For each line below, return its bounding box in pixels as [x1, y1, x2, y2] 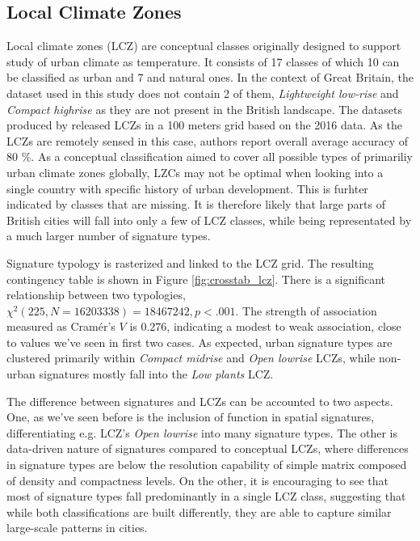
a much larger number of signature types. [6, 227, 211, 244]
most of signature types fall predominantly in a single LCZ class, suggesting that [6, 488, 406, 505]
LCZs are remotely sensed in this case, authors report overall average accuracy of [6, 132, 409, 149]
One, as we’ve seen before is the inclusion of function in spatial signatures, [6, 408, 375, 425]
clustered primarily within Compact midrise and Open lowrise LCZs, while [6, 349, 376, 366]
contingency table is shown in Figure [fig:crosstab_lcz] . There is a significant [6, 270, 385, 287]
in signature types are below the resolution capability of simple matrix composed [6, 456, 407, 473]
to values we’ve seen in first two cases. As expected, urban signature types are [6, 333, 393, 350]
